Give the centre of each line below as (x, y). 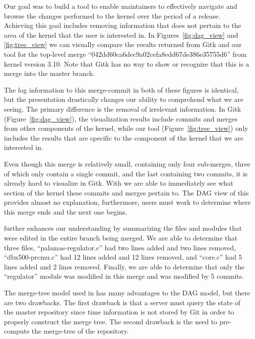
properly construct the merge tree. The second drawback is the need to (111, 321)
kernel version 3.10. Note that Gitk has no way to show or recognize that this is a (127, 63)
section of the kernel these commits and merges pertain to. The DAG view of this (127, 192)
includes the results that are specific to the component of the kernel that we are (124, 137)
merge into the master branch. (50, 73)
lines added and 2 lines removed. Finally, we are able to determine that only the (124, 266)
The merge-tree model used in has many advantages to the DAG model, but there (127, 293)
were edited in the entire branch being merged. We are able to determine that (121, 238)
